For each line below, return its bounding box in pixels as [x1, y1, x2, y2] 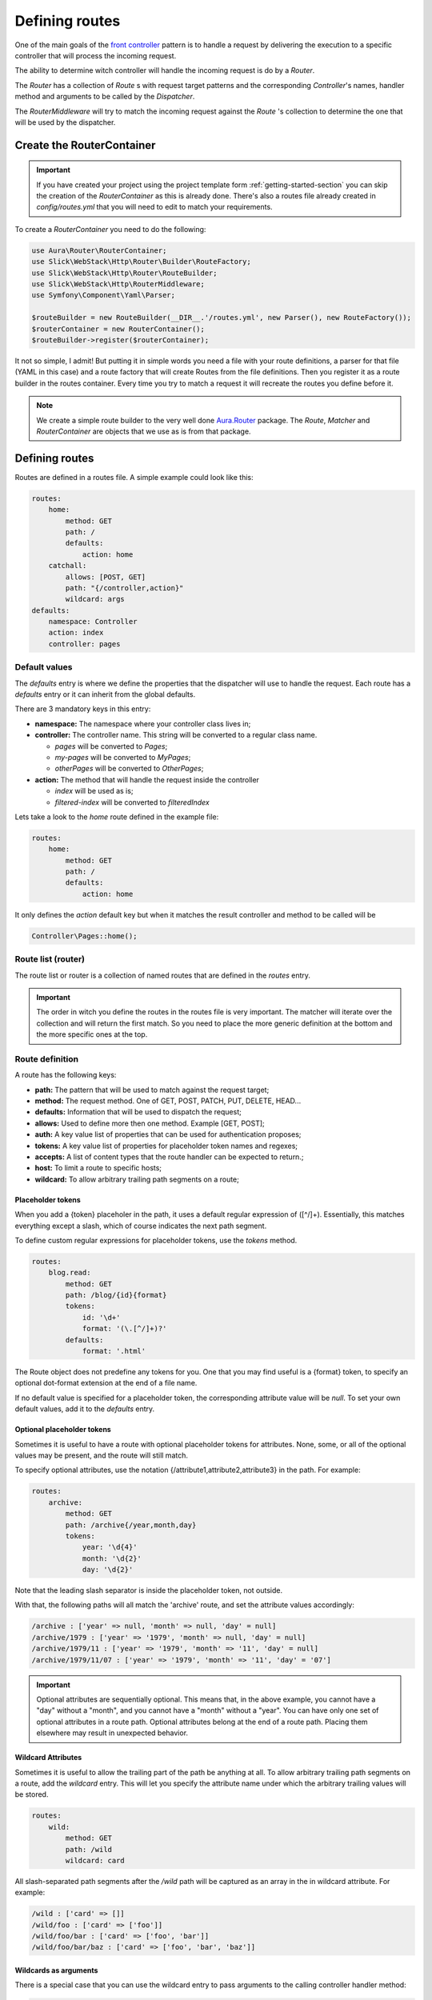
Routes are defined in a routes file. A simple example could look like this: [14, 472, 254, 482]
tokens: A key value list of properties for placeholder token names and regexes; [34, 1141, 298, 1150]
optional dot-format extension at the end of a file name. [14, 1378, 198, 1388]
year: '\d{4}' [82, 1542, 138, 1552]
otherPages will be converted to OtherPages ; [54, 764, 204, 774]
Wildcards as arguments [14, 1966, 98, 1975]
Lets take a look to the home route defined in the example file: [14, 812, 219, 822]
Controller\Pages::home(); [31, 931, 138, 940]
